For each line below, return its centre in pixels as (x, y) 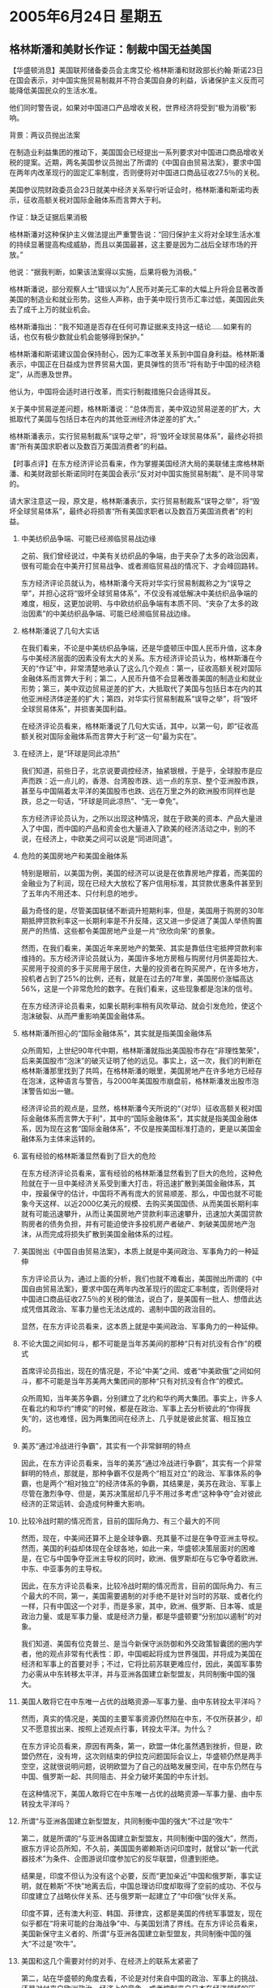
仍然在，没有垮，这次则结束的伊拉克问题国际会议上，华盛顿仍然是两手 (145, 1756)
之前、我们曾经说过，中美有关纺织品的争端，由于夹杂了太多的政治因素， (141, 556)
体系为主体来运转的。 (64, 1139)
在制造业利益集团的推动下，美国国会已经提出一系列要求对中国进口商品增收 (133, 152)
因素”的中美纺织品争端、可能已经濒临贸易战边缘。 (111, 614)
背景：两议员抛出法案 (45, 135)
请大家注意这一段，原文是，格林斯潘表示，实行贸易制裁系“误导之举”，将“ (131, 501)
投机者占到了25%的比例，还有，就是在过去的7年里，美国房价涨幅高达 (137, 979)
